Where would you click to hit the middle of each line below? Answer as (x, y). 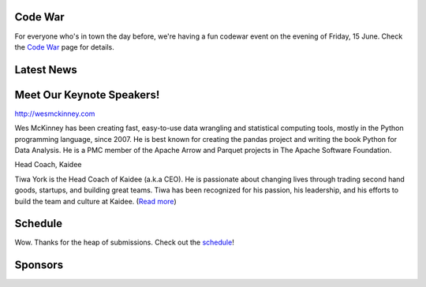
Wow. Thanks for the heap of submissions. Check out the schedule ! (124, 242)
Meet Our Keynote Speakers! (87, 95)
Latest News (46, 70)
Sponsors (39, 265)
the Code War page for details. (64, 47)
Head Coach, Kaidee (48, 165)
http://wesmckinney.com (55, 114)
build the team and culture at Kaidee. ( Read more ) (95, 201)
